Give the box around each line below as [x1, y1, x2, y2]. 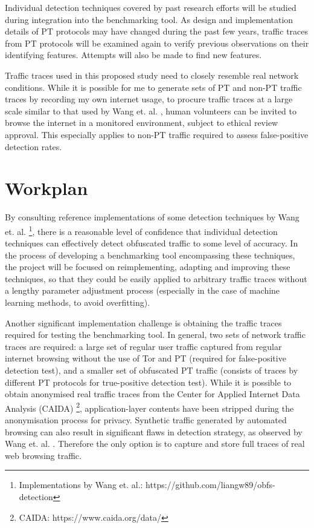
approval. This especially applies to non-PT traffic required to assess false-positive [5, 128, 309, 140]
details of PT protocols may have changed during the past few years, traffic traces [5, 25, 309, 38]
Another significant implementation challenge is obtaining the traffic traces [5, 316, 282, 329]
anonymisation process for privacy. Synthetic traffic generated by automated [5, 414, 287, 426]
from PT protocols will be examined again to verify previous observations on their [5, 36, 309, 49]
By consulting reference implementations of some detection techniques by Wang [5, 211, 300, 223]
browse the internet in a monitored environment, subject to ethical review [5, 116, 278, 129]
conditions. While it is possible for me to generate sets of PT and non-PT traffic [5, 81, 302, 93]
